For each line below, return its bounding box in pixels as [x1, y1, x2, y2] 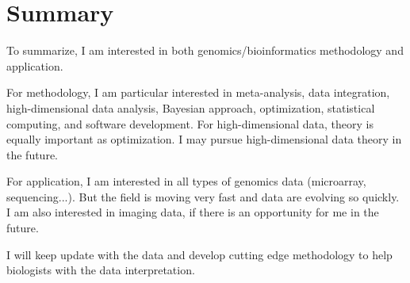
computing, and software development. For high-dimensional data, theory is [6, 115, 374, 132]
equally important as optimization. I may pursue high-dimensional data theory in [6, 131, 402, 147]
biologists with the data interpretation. [6, 262, 195, 278]
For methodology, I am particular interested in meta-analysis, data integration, [6, 84, 390, 101]
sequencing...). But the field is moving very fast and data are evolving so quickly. [6, 188, 400, 205]
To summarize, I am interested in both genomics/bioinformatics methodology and [6, 42, 404, 59]
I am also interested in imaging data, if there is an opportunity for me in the [6, 204, 379, 220]
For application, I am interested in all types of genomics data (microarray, [6, 173, 366, 189]
